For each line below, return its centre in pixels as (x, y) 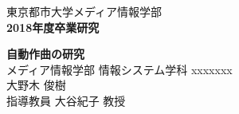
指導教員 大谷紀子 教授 (66, 100)
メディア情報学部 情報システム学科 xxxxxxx (119, 69)
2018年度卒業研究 (53, 27)
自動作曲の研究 (45, 54)
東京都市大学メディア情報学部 (84, 11)
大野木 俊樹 (36, 85)
